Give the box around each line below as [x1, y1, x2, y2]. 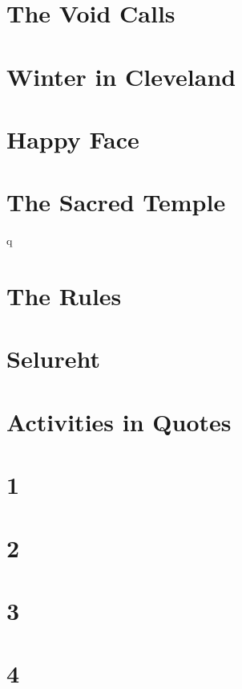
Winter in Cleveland [6, 59, 236, 92]
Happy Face [6, 122, 139, 155]
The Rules [6, 279, 122, 312]
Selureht [6, 342, 101, 375]
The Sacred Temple [6, 185, 226, 218]
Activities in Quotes [6, 405, 232, 438]
